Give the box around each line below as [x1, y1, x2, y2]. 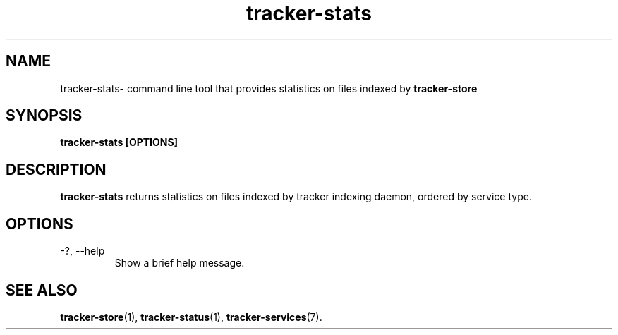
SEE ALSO [6, 281, 78, 299]
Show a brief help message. [114, 257, 245, 269]
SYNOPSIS [6, 106, 83, 125]
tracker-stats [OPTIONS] [60, 136, 178, 149]
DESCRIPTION [6, 160, 107, 178]
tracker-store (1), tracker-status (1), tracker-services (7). [60, 310, 322, 323]
